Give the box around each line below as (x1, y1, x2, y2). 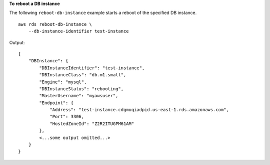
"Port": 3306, (49, 114, 84, 120)
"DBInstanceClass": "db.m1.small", (39, 72, 126, 78)
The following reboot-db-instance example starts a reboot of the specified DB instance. (9, 10, 197, 16)
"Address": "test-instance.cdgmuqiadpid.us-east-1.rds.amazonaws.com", (49, 107, 229, 113)
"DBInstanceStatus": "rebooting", (39, 86, 124, 92)
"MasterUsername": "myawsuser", (39, 93, 118, 99)
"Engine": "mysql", (39, 79, 87, 85)
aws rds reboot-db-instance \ (18, 21, 92, 27)
